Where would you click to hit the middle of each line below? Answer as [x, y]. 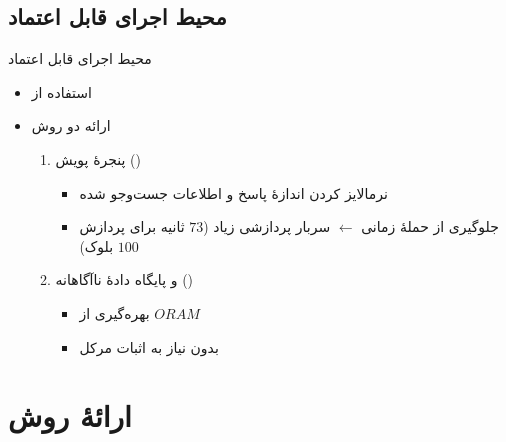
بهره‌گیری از [114, 312]
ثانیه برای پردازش [132, 226]
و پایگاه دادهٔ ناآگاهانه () [124, 279]
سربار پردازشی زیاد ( [267, 226]
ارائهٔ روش [70, 415]
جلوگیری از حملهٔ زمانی [430, 226]
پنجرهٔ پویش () [98, 158]
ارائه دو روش [71, 125]
